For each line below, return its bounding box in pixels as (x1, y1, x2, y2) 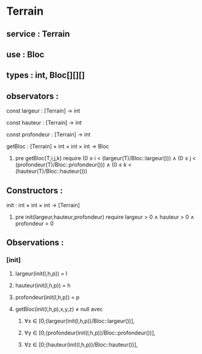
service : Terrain (6, 29, 70, 39)
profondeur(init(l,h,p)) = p (15, 293, 80, 301)
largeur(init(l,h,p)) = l (15, 270, 68, 277)
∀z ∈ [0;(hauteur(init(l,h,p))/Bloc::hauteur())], (24, 341, 139, 348)
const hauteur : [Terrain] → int (6, 119, 82, 127)
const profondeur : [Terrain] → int (6, 131, 91, 138)
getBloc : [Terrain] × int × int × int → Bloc (6, 142, 110, 150)
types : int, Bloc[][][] (6, 70, 85, 81)
